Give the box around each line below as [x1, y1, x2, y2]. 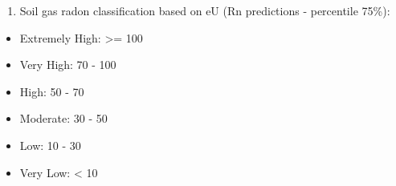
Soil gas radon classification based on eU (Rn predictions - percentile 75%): [19, 2, 390, 18]
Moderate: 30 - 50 [19, 110, 108, 127]
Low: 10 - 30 [19, 136, 81, 153]
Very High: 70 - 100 [19, 56, 116, 73]
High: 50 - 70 [19, 83, 84, 99]
